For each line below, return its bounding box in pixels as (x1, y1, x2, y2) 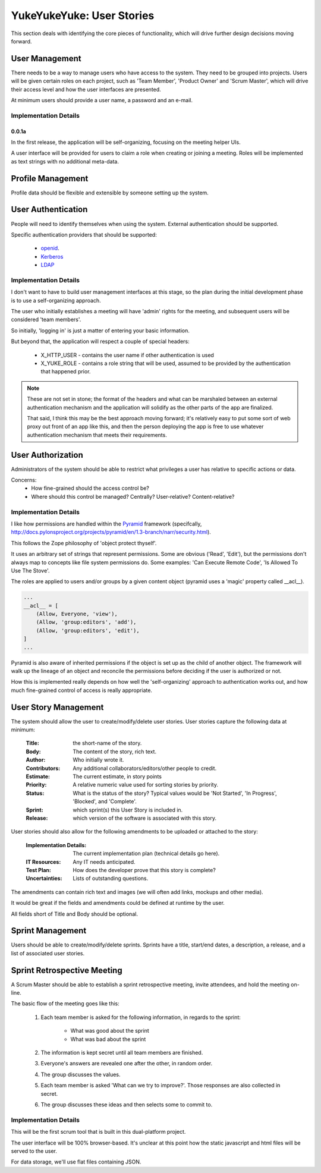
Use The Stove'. (11, 567, 50, 574)
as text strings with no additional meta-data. (11, 158, 119, 165)
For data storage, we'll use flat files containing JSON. (11, 1158, 141, 1165)
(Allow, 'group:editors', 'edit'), (36, 627, 140, 634)
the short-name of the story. (73, 740, 142, 747)
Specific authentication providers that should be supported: (11, 231, 157, 238)
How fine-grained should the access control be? (31, 485, 150, 492)
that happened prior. (40, 368, 91, 375)
